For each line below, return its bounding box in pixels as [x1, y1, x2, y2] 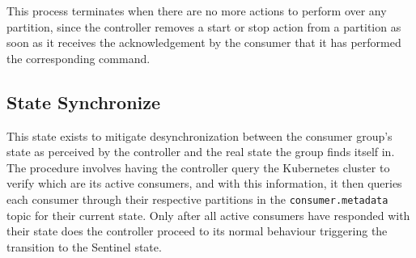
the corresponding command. [6, 49, 151, 66]
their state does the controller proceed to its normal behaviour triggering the [6, 222, 388, 239]
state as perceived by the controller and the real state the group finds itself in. [6, 143, 395, 160]
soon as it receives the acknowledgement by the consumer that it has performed [6, 34, 401, 51]
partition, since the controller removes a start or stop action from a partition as [6, 18, 401, 35]
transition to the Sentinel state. [6, 238, 162, 255]
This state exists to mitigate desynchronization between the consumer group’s [6, 127, 393, 144]
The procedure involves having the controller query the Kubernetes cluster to [6, 159, 390, 176]
